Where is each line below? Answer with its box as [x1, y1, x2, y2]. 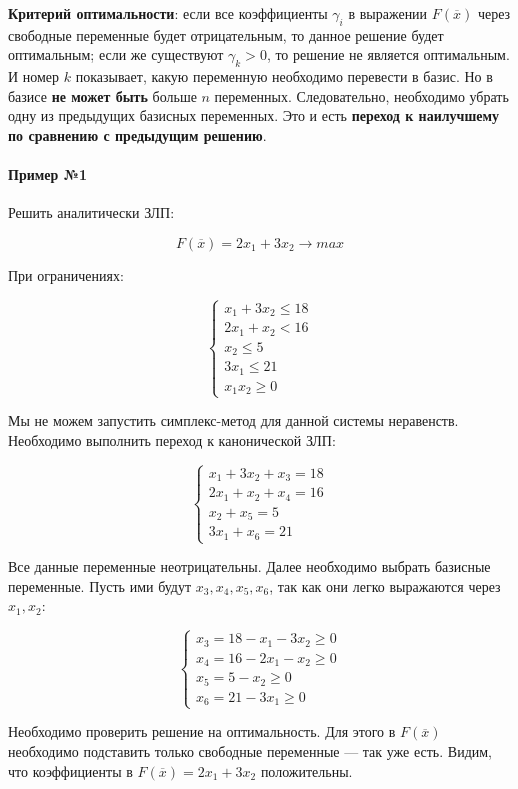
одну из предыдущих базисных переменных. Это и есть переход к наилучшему [8, 105, 500, 126]
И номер [8, 66, 60, 87]
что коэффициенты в [8, 760, 133, 781]
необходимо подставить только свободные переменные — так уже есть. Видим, [8, 740, 493, 761]
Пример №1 [8, 164, 88, 185]
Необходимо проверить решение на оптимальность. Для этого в [8, 721, 396, 742]
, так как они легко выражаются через [269, 575, 501, 596]
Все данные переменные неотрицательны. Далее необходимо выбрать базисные [8, 556, 491, 577]
